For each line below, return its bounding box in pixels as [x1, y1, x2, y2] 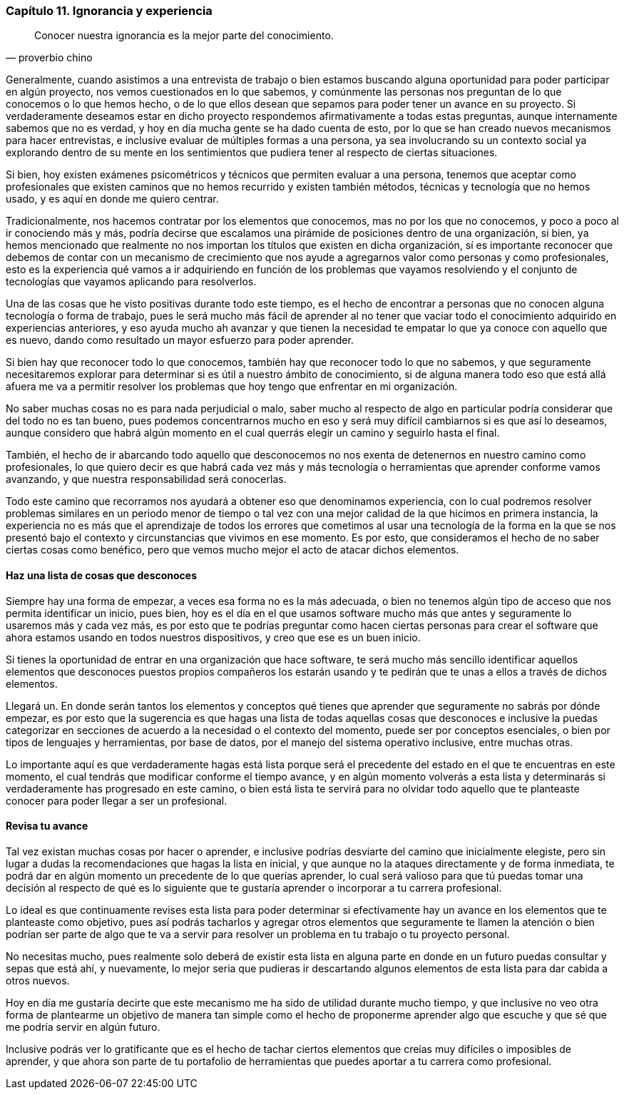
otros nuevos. [6, 974, 70, 987]
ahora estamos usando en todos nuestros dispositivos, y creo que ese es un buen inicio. [6, 631, 421, 643]
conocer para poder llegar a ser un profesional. [6, 794, 227, 807]
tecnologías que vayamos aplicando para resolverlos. [6, 275, 257, 288]
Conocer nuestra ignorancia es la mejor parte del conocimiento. [34, 29, 334, 42]
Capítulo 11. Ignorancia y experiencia [6, 4, 213, 18]
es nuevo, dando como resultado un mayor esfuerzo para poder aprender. [6, 334, 354, 347]
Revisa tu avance [6, 820, 88, 832]
